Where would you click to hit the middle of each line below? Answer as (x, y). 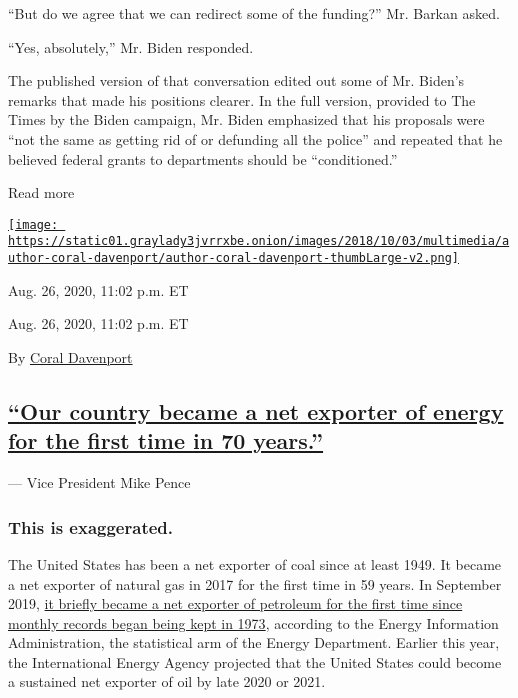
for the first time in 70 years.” (166, 440)
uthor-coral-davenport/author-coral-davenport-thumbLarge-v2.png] (234, 258)
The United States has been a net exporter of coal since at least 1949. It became (255, 563)
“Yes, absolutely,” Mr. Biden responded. (131, 46)
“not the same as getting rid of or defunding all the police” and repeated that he (255, 138)
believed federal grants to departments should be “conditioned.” (203, 158)
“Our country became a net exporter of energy (256, 410)
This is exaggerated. (91, 526)
